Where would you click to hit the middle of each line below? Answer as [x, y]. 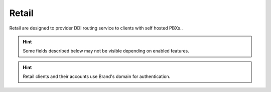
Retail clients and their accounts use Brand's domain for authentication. [97, 76]
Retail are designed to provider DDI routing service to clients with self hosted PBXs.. [96, 28]
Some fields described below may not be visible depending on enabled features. [106, 51]
